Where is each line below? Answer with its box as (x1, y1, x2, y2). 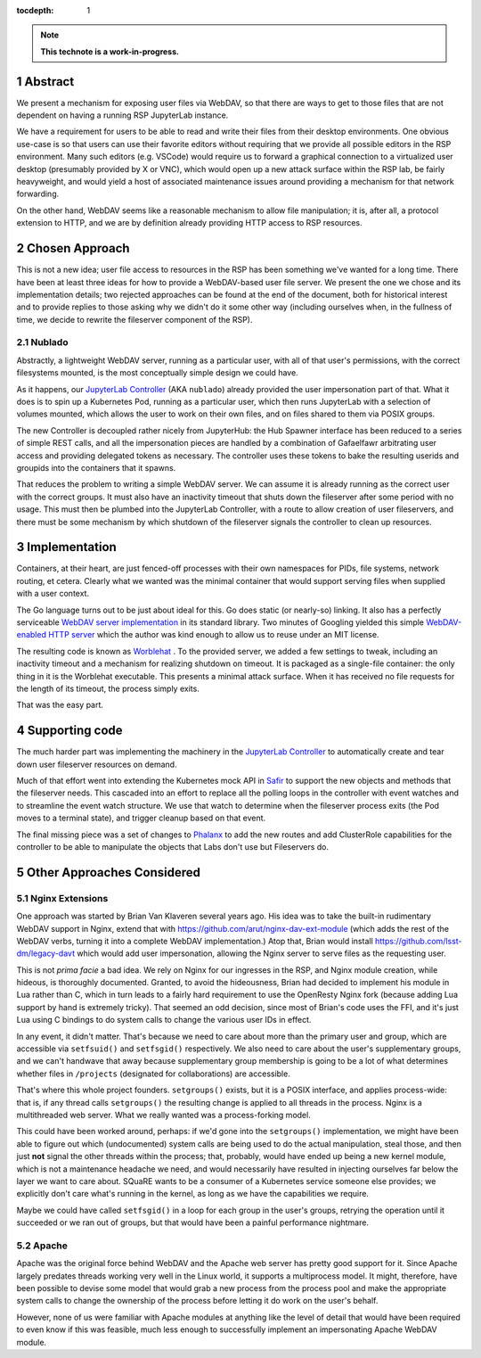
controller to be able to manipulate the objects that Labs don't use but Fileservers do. (16, 841, 330, 852)
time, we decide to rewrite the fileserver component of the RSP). (16, 314, 253, 325)
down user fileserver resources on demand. (16, 759, 177, 770)
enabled (16, 630, 46, 640)
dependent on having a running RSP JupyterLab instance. (16, 110, 229, 120)
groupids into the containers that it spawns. (16, 462, 176, 473)
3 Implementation (16, 539, 118, 555)
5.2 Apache (16, 1239, 69, 1252)
